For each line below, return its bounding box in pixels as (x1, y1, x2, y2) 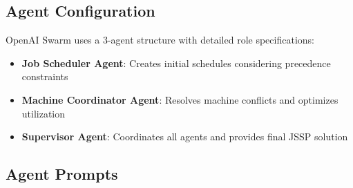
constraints (21, 69, 68, 84)
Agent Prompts (6, 163, 118, 185)
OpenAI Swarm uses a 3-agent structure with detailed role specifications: (6, 32, 314, 47)
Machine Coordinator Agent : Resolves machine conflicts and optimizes (21, 92, 338, 106)
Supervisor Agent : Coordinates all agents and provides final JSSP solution (21, 129, 348, 144)
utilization (21, 106, 66, 120)
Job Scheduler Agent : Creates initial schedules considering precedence (21, 55, 331, 70)
